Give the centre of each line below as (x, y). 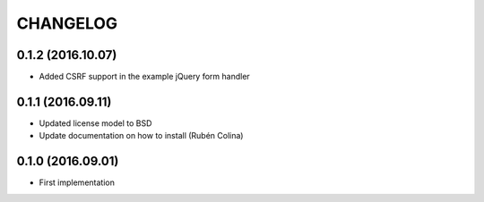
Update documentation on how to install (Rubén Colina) (141, 136)
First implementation (77, 182)
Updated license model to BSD (95, 123)
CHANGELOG (67, 23)
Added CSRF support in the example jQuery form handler (144, 77)
